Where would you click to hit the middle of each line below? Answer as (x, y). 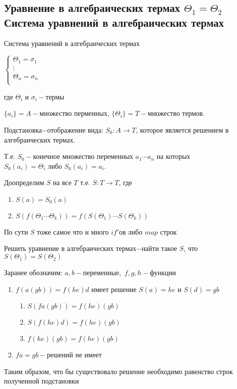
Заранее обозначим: (33, 272)
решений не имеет (74, 355)
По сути (16, 231)
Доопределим (24, 182)
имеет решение (114, 289)
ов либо (131, 231)
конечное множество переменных (83, 156)
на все (62, 182)
